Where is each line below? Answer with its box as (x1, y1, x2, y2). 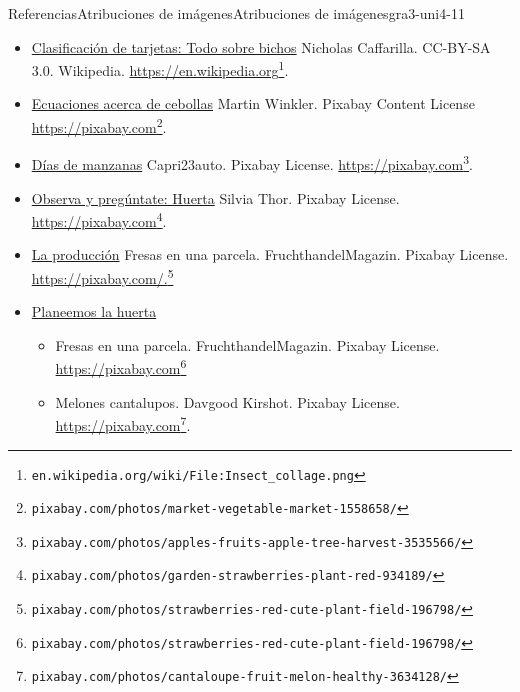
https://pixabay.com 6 (55, 355, 187, 379)
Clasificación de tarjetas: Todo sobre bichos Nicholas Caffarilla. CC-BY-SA (31, 36, 491, 57)
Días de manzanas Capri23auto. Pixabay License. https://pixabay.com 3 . (31, 151, 474, 174)
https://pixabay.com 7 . (55, 412, 191, 435)
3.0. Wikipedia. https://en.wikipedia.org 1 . (31, 57, 289, 80)
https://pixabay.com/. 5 (31, 264, 174, 288)
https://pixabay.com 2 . (31, 114, 167, 137)
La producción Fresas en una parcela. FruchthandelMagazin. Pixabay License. (31, 244, 509, 265)
